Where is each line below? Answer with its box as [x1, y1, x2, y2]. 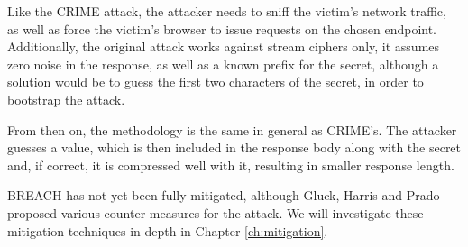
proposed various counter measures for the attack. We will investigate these [7, 203, 424, 222]
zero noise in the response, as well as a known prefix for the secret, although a [7, 54, 439, 73]
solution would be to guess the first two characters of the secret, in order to [7, 72, 424, 91]
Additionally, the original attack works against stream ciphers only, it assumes [7, 37, 440, 56]
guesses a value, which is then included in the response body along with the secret [7, 138, 462, 157]
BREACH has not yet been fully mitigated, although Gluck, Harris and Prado [7, 186, 440, 205]
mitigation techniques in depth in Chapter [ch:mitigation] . [7, 221, 328, 240]
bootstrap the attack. [7, 89, 125, 108]
